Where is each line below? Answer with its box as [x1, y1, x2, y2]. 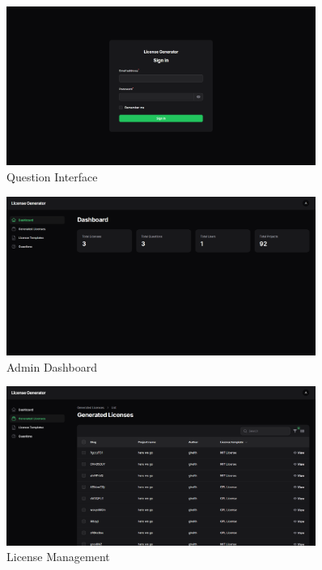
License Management [6, 548, 110, 565]
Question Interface [6, 168, 98, 185]
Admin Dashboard [6, 358, 97, 375]
